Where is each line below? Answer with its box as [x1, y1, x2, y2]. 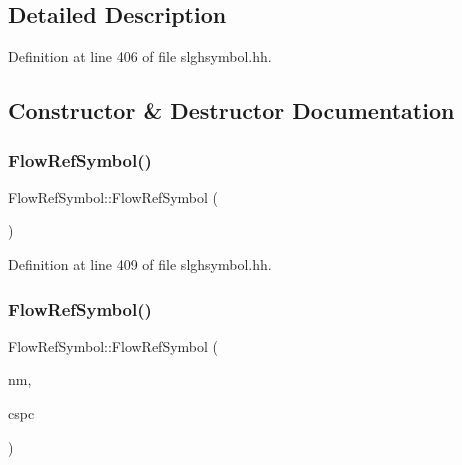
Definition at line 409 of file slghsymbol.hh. [8, 253, 272, 274]
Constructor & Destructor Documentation [8, 95, 455, 126]
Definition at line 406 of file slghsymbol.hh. [8, 46, 272, 67]
